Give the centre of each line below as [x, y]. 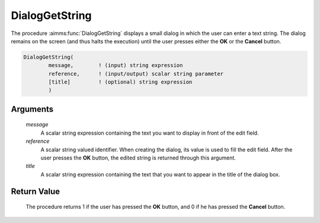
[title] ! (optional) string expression [120, 82]
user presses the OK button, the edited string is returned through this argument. [138, 158]
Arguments [32, 109]
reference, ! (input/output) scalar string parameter [136, 74]
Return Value [36, 191]
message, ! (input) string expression [116, 66]
